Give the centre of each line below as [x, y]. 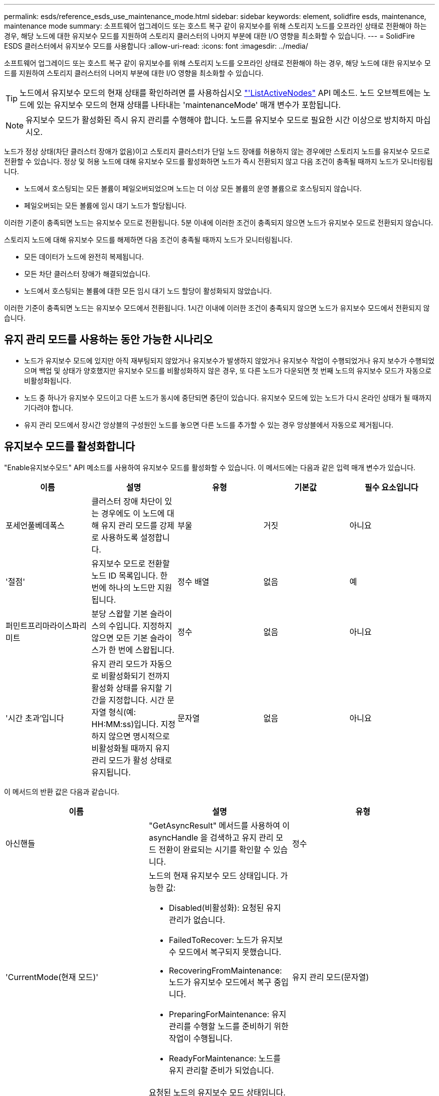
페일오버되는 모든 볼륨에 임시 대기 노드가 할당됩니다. [105, 205]
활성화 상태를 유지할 [127, 688]
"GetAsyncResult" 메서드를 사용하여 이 [219, 825]
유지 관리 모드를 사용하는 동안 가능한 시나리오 [108, 340]
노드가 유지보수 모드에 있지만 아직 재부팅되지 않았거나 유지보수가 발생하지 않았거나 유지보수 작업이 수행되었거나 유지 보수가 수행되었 [229, 360]
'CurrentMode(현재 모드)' [52, 977]
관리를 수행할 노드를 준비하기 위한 [229, 1026]
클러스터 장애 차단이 [127, 501]
